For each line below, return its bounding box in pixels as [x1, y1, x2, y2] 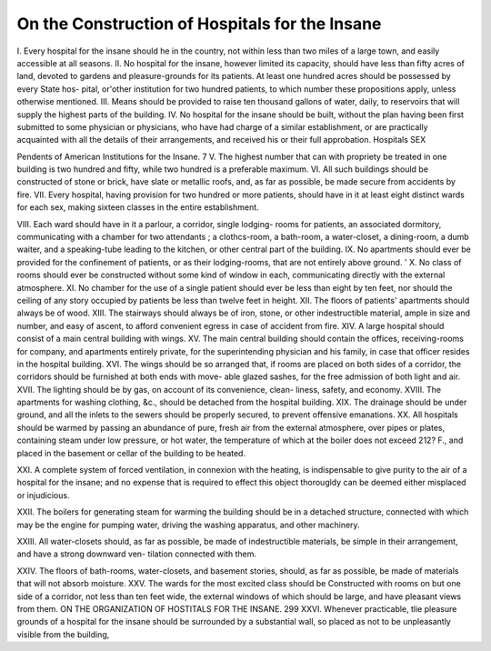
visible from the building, [16, 628, 110, 640]
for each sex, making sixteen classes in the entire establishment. [16, 202, 259, 213]
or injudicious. [16, 489, 70, 500]
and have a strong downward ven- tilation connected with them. [16, 548, 256, 559]
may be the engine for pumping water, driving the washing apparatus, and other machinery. [16, 519, 360, 530]
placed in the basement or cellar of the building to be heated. [16, 447, 245, 458]
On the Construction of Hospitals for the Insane [16, 14, 382, 34]
